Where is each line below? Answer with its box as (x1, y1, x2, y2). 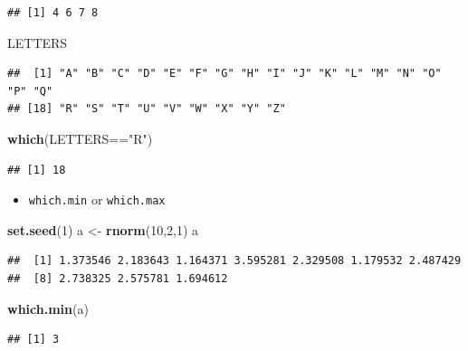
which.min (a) (7, 299, 89, 318)
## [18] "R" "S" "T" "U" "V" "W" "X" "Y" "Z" (7, 102, 286, 116)
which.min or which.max (28, 190, 166, 209)
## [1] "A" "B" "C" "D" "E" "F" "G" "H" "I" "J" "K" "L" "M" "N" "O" (7, 67, 442, 81)
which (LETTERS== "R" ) (7, 128, 153, 147)
